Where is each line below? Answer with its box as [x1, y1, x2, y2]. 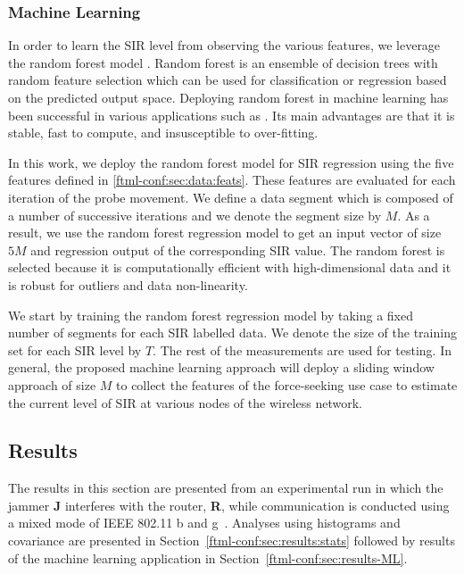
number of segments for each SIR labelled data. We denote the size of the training [8, 323, 457, 342]
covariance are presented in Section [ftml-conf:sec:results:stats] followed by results [8, 531, 455, 550]
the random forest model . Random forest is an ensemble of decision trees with [8, 53, 438, 71]
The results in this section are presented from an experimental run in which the [8, 478, 443, 497]
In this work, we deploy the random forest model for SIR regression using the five [8, 153, 454, 171]
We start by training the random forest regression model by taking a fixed [8, 305, 414, 324]
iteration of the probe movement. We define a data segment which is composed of [8, 187, 453, 206]
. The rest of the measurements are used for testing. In [153, 340, 452, 359]
